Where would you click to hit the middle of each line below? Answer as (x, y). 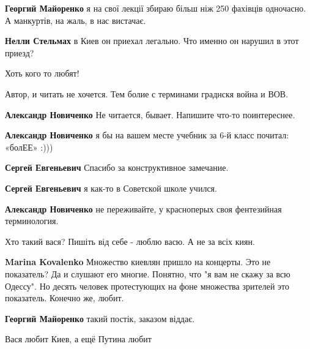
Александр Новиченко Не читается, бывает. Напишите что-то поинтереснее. (150, 114)
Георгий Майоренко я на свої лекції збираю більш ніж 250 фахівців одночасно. (156, 8)
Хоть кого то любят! (42, 73)
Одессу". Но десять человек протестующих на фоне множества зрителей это (147, 286)
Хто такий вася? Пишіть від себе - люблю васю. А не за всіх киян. (130, 241)
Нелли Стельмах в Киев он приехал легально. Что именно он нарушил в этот (152, 41)
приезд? (20, 52)
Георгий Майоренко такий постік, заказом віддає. (100, 318)
